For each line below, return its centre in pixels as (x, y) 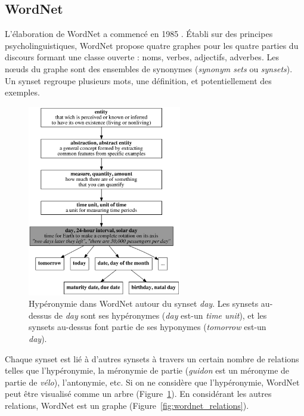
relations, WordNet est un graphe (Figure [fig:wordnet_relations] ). (127, 405)
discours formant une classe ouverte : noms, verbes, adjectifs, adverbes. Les (142, 57)
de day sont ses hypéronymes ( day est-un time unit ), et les (160, 315)
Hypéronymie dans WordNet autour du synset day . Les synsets (144, 303)
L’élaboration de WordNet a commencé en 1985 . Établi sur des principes (139, 34)
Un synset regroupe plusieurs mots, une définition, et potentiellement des (138, 80)
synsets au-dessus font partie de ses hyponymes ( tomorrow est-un (148, 327)
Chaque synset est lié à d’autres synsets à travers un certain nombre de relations (152, 358)
